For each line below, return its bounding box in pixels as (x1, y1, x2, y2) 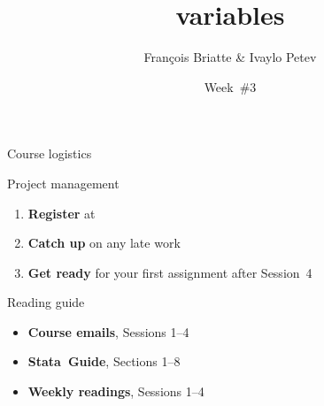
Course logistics (7, 144, 92, 163)
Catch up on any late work (27, 234, 181, 252)
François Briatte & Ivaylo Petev (143, 48, 317, 66)
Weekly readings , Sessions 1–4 (27, 382, 204, 401)
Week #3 (204, 77, 257, 96)
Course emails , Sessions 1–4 (27, 322, 189, 341)
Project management (7, 173, 120, 192)
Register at (27, 203, 96, 222)
